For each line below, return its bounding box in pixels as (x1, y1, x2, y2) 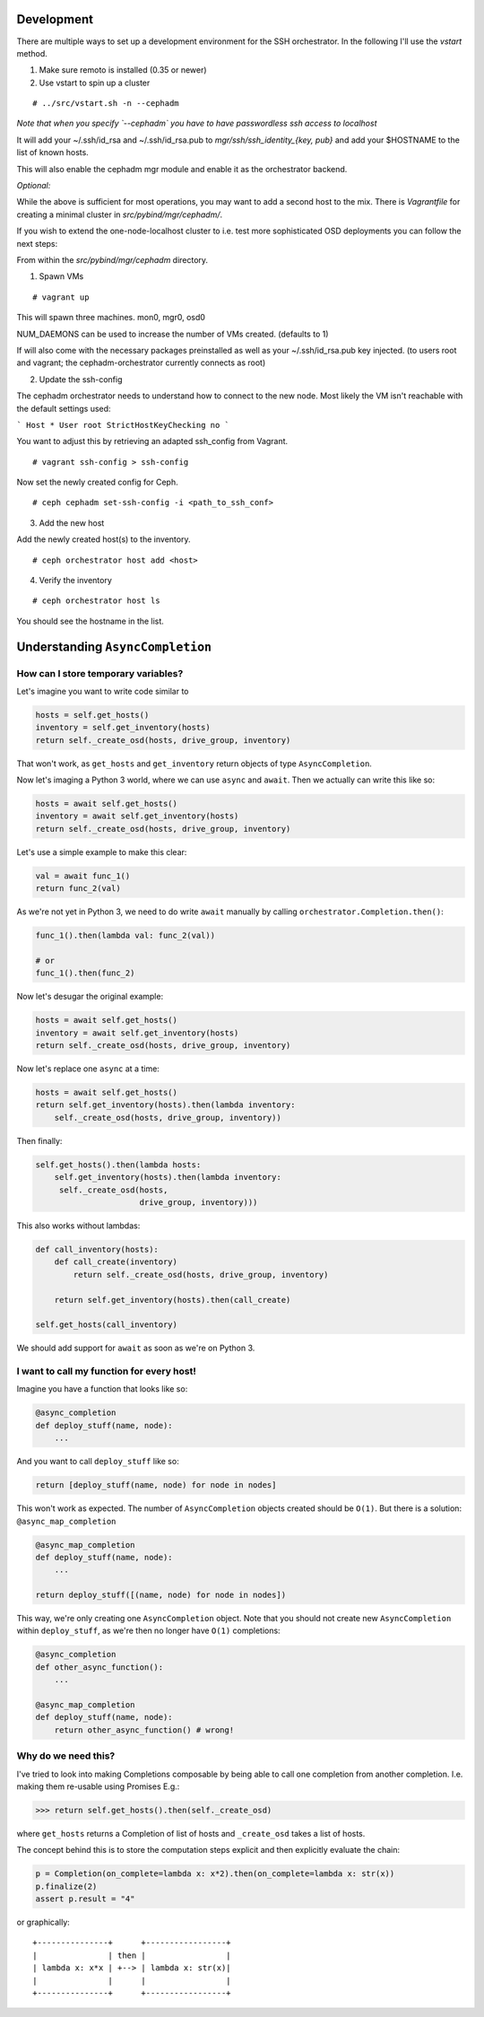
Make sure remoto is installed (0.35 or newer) (39, 65, 207, 75)
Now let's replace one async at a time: (16, 1063, 160, 1074)
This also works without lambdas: (16, 1220, 141, 1231)
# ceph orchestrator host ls (32, 596, 160, 606)
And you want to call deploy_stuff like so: (16, 1456, 179, 1467)
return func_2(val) (35, 884, 121, 894)
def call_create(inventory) (54, 1257, 178, 1267)
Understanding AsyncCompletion (16, 639, 212, 654)
